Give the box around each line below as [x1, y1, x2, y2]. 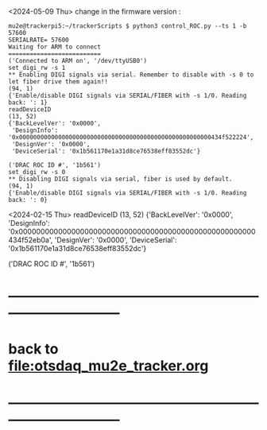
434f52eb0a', [8, 235, 53, 245]
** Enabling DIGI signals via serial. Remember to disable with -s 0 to [8, 71, 254, 79]
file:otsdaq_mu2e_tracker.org [8, 357, 209, 375]
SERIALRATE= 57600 [8, 36, 69, 44]
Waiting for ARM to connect [8, 43, 102, 51]
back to [8, 340, 59, 358]
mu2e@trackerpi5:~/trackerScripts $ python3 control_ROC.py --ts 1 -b [8, 22, 247, 30]
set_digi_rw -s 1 [8, 64, 66, 72]
